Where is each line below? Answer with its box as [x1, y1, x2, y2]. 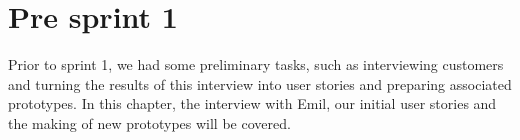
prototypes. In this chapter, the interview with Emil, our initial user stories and [8, 93, 497, 114]
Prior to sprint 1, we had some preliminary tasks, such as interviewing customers [8, 54, 504, 75]
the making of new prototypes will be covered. [8, 112, 291, 133]
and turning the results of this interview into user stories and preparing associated [8, 73, 512, 94]
